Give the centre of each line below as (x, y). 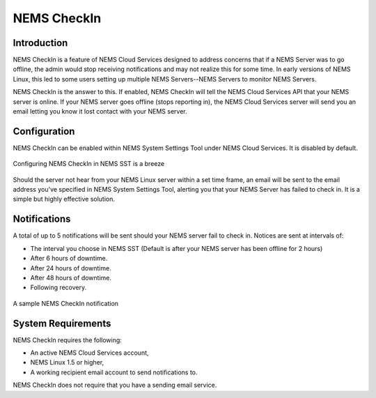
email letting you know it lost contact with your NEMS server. (100, 112)
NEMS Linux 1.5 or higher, (67, 362)
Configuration (44, 131)
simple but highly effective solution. (64, 199)
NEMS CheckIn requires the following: (67, 340)
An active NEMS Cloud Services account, (89, 353)
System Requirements (62, 323)
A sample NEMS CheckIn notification (65, 303)
